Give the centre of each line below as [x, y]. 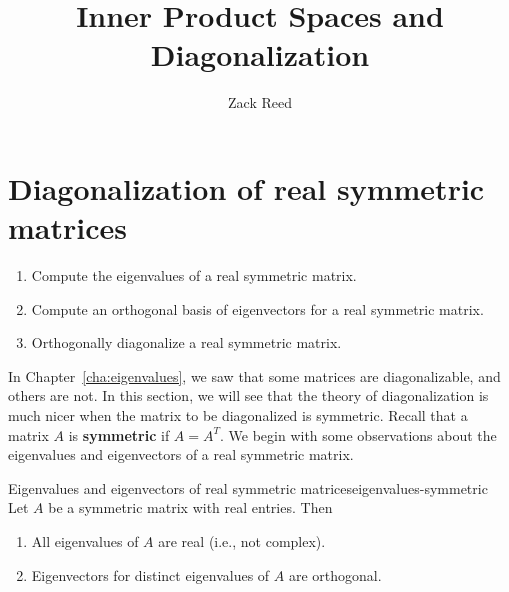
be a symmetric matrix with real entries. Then [190, 507]
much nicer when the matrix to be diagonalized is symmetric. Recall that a [238, 415]
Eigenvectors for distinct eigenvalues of [150, 574]
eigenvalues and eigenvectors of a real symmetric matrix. [181, 454]
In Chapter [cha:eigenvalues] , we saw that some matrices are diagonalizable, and [254, 375]
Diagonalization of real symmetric [246, 187]
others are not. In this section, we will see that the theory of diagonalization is [248, 395]
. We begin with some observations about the [358, 434]
